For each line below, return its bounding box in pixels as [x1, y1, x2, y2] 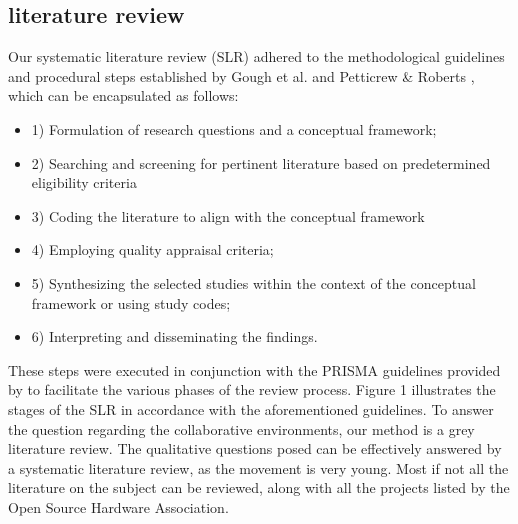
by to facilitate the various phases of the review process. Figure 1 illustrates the [8, 379, 496, 400]
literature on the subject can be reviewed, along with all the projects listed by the [8, 477, 510, 498]
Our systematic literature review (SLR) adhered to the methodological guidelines [8, 46, 505, 67]
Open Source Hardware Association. [8, 496, 229, 517]
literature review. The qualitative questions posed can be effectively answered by [8, 438, 502, 459]
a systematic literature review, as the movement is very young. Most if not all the [8, 457, 509, 478]
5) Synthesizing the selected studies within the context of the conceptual [31, 272, 476, 293]
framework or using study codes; [31, 292, 231, 313]
